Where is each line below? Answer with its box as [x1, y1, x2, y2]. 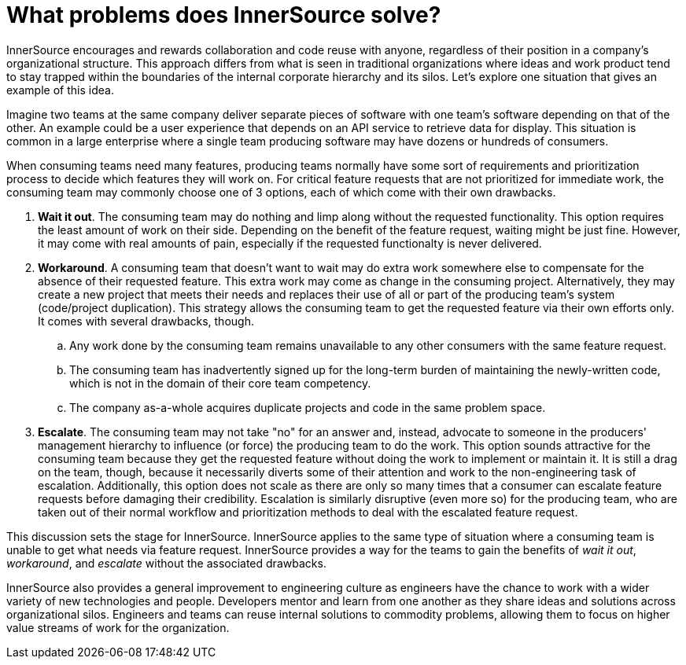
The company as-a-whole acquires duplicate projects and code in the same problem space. [69, 400, 546, 414]
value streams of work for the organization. [6, 620, 230, 634]
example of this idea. [6, 83, 114, 97]
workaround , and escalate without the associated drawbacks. [6, 556, 326, 570]
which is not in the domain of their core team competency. [69, 376, 371, 390]
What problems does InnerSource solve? [6, 2, 441, 28]
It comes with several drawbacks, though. [38, 314, 254, 328]
